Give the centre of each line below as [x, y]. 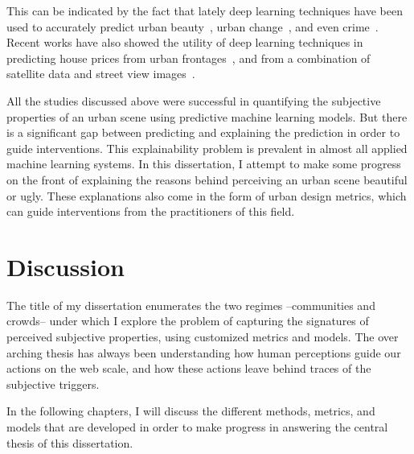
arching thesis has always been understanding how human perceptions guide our [204, 352]
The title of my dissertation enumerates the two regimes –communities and [191, 305]
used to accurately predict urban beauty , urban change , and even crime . [193, 26]
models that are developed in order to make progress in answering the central [197, 427]
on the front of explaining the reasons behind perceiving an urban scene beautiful [207, 179]
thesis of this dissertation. [70, 442]
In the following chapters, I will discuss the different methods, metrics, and [191, 411]
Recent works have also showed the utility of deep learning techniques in [185, 42]
